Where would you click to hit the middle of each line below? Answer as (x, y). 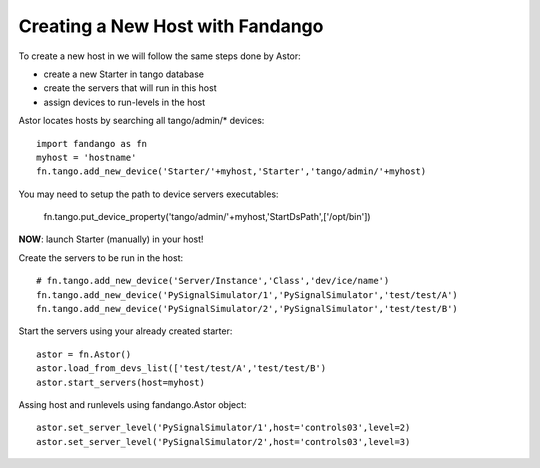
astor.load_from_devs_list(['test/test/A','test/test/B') (181, 368)
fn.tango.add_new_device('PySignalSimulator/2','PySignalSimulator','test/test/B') (247, 309)
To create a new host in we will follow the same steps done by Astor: (160, 56)
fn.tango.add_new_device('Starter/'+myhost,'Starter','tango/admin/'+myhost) (231, 171)
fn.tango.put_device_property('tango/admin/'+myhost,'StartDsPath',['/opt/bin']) (207, 217)
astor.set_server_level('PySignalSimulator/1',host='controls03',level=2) (223, 428)
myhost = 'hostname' (86, 157)
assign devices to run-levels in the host (124, 102)
